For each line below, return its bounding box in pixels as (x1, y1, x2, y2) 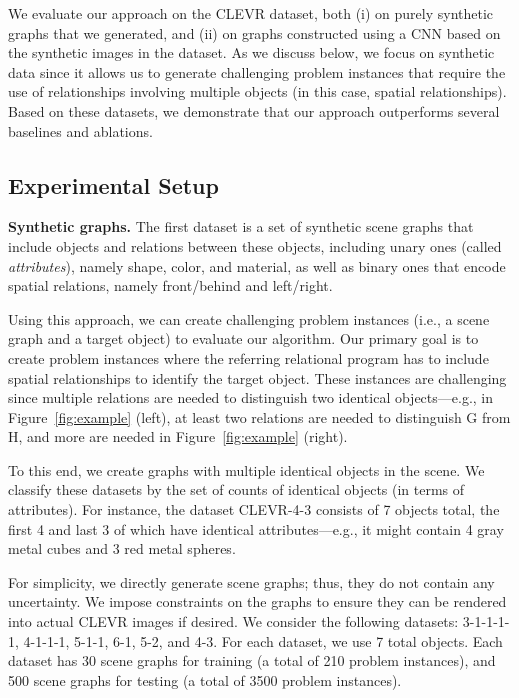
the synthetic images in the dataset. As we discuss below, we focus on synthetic (8, 42, 495, 63)
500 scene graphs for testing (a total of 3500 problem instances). (8, 669, 402, 690)
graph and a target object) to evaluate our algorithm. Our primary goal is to (8, 328, 479, 349)
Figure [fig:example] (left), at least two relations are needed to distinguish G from (8, 406, 511, 427)
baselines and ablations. (8, 120, 153, 141)
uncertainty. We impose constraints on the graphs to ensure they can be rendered (8, 591, 507, 612)
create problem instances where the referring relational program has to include (8, 347, 489, 368)
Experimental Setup (8, 169, 219, 200)
